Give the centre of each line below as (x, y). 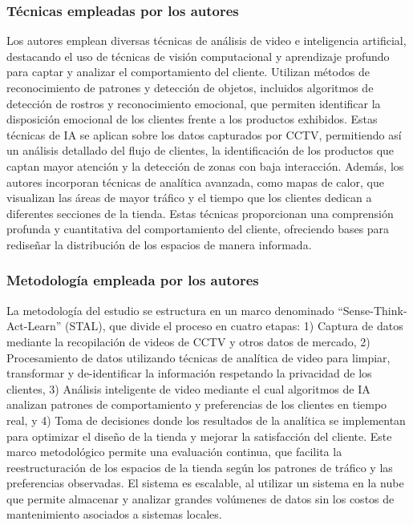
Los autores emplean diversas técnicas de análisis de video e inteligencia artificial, (206, 40)
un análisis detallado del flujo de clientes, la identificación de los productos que (200, 150)
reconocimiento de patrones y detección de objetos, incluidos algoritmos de (190, 87)
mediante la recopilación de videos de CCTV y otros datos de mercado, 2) (188, 341)
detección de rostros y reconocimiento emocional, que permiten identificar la (194, 103)
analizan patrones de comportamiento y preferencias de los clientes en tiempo (197, 404)
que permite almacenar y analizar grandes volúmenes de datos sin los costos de (200, 498)
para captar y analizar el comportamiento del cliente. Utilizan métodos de (188, 72)
